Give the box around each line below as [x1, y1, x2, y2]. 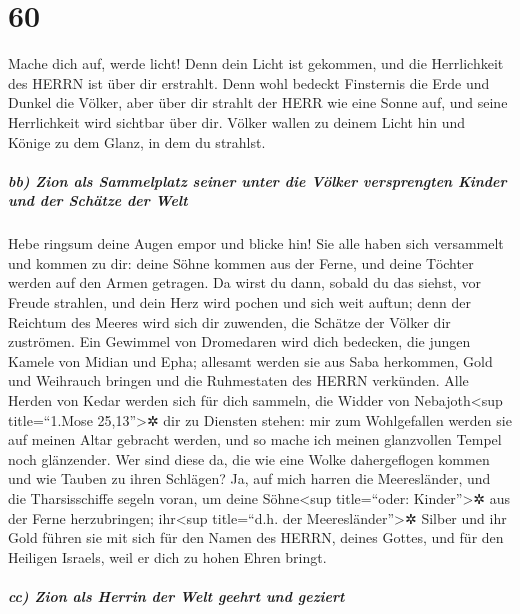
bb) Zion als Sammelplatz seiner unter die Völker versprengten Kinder [8, 170, 507, 191]
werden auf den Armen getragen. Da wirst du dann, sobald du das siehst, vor [8, 272, 481, 293]
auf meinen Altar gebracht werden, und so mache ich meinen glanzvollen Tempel [8, 429, 502, 450]
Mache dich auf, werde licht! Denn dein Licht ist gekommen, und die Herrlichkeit [8, 53, 504, 74]
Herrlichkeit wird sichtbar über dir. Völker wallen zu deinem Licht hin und [8, 111, 466, 132]
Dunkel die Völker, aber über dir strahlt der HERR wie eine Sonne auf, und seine [8, 92, 508, 113]
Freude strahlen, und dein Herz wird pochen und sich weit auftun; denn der [8, 292, 471, 313]
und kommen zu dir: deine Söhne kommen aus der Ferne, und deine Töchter [8, 252, 474, 273]
